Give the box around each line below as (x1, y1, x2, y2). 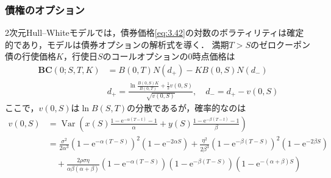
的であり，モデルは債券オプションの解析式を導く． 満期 (5, 38, 229, 50)
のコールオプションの (102, 50, 188, 63)
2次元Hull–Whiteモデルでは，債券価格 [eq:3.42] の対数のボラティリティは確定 (5, 26, 304, 39)
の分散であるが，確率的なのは (127, 101, 246, 114)
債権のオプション (5, 2, 85, 17)
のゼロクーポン (250, 38, 310, 50)
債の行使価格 (5, 50, 56, 63)
